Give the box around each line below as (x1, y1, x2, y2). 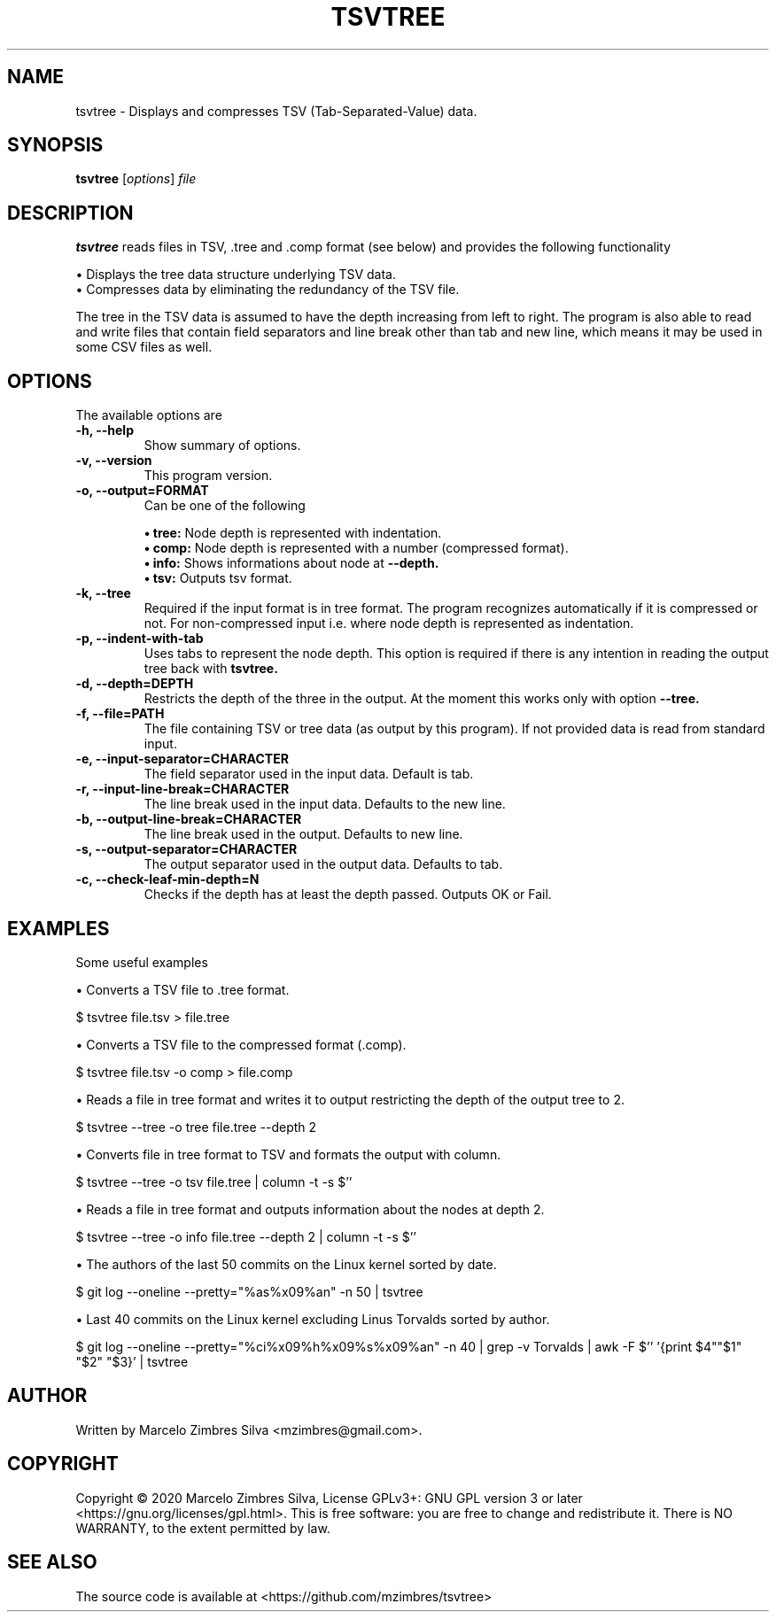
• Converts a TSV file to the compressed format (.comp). (75, 1036, 407, 1052)
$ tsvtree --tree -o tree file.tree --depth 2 (75, 1119, 317, 1135)
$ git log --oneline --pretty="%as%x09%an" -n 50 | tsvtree (75, 1283, 423, 1299)
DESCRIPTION (7, 201, 134, 224)
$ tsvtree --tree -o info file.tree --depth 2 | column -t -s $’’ (75, 1228, 417, 1244)
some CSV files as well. (75, 339, 213, 355)
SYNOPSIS (7, 134, 104, 157)
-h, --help (75, 422, 134, 438)
